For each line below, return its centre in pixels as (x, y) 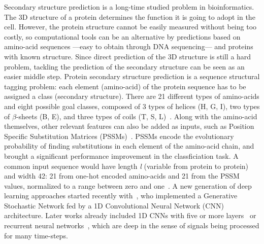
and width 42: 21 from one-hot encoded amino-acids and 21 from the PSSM (122, 176)
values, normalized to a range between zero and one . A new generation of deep (128, 185)
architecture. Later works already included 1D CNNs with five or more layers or (130, 215)
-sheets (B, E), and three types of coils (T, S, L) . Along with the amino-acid (137, 116)
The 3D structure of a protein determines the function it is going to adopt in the (130, 16)
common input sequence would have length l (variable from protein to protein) (126, 166)
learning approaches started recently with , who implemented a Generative (121, 196)
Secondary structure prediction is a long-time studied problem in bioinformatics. (129, 7)
